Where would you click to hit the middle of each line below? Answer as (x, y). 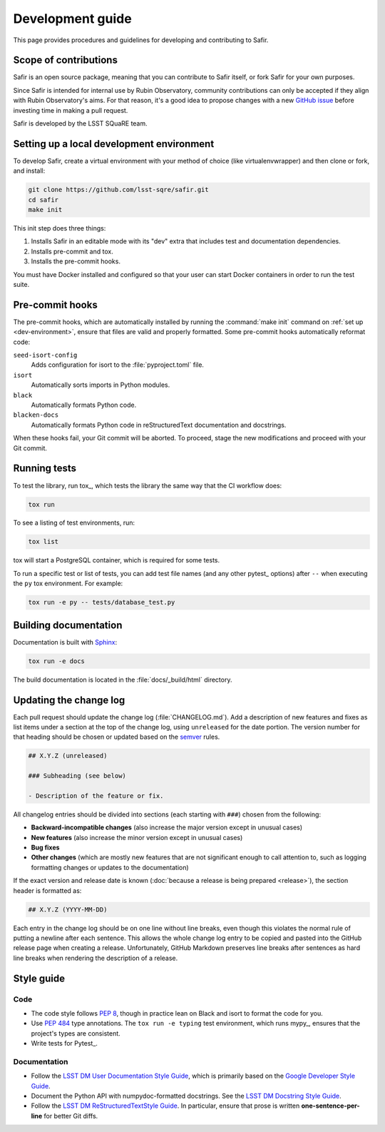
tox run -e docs (57, 661)
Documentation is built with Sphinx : (65, 642)
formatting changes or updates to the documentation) (110, 867)
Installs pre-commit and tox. (72, 251)
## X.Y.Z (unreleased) (68, 756)
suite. (21, 285)
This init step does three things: (60, 228)
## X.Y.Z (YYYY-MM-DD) (68, 909)
